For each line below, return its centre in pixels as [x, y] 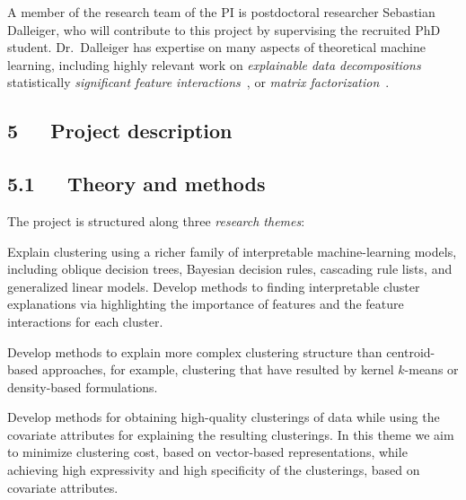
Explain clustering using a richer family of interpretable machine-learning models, [232, 251]
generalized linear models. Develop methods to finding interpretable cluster [214, 286]
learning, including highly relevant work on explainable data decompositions [214, 64]
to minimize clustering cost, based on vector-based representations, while [207, 452]
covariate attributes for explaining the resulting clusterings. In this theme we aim [231, 434]
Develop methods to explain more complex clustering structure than [195, 351]
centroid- [411, 351]
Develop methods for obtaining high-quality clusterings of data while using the [224, 417]
